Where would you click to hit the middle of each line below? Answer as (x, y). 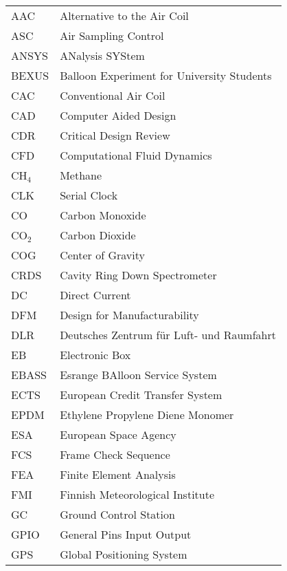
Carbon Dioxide (98, 235)
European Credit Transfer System (141, 395)
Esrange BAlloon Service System (138, 375)
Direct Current (95, 295)
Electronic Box (95, 355)
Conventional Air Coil (113, 95)
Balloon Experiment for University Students (166, 75)
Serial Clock (89, 195)
